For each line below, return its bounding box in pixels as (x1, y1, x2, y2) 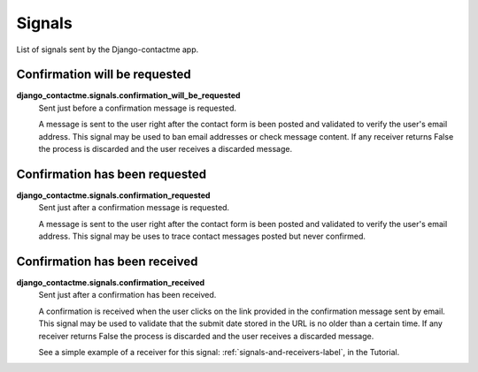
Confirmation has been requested (16, 166, 207, 181)
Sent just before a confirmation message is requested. (38, 102, 237, 113)
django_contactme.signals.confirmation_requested (16, 190, 211, 201)
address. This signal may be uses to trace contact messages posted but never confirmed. (38, 231, 366, 242)
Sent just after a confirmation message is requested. (38, 202, 230, 213)
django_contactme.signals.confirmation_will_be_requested (16, 90, 241, 101)
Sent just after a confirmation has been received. (38, 290, 217, 300)
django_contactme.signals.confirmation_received (16, 277, 205, 287)
